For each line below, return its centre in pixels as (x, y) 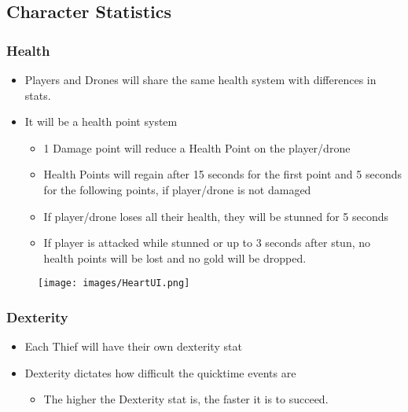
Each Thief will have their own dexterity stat (133, 346)
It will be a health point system (101, 121)
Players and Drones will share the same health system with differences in (200, 79)
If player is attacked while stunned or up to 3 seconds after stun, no (207, 243)
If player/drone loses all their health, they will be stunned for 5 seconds (216, 216)
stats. (38, 95)
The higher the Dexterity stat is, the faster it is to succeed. (186, 399)
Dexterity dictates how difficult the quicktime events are (160, 372)
